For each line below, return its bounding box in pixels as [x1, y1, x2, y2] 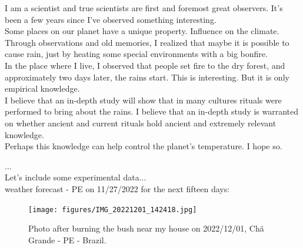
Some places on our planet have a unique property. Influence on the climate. [5, 25, 279, 37]
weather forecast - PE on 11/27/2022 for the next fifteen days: [5, 182, 230, 195]
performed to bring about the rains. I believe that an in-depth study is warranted [5, 105, 299, 118]
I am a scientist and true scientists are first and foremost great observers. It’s [5, 2, 283, 14]
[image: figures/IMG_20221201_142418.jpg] [28, 205, 197, 214]
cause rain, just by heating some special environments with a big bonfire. [5, 48, 268, 60]
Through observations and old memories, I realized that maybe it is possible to [5, 36, 289, 48]
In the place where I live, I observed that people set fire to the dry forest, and [5, 59, 285, 71]
